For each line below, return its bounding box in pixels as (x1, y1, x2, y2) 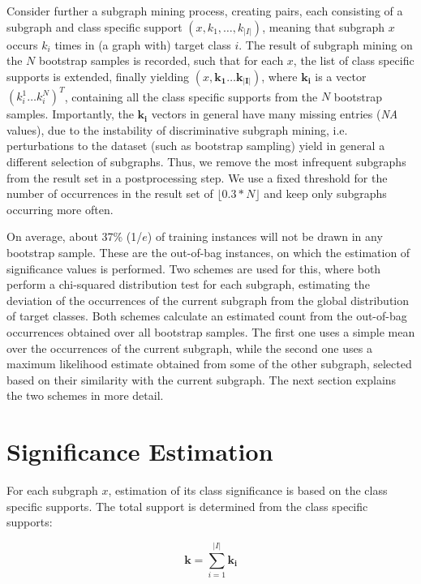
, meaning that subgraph (262, 18, 385, 35)
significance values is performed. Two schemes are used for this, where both (6, 260, 381, 277)
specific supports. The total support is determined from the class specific (6, 497, 368, 514)
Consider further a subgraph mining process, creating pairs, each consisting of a (6, 2, 403, 19)
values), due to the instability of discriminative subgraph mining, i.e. (6, 121, 348, 138)
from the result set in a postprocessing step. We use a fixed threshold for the (6, 169, 388, 186)
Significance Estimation (6, 435, 273, 468)
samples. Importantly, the (6, 105, 134, 122)
